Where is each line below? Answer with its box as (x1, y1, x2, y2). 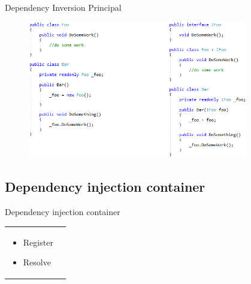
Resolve (23, 256, 51, 268)
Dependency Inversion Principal (5, 1, 122, 13)
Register (23, 235, 53, 248)
